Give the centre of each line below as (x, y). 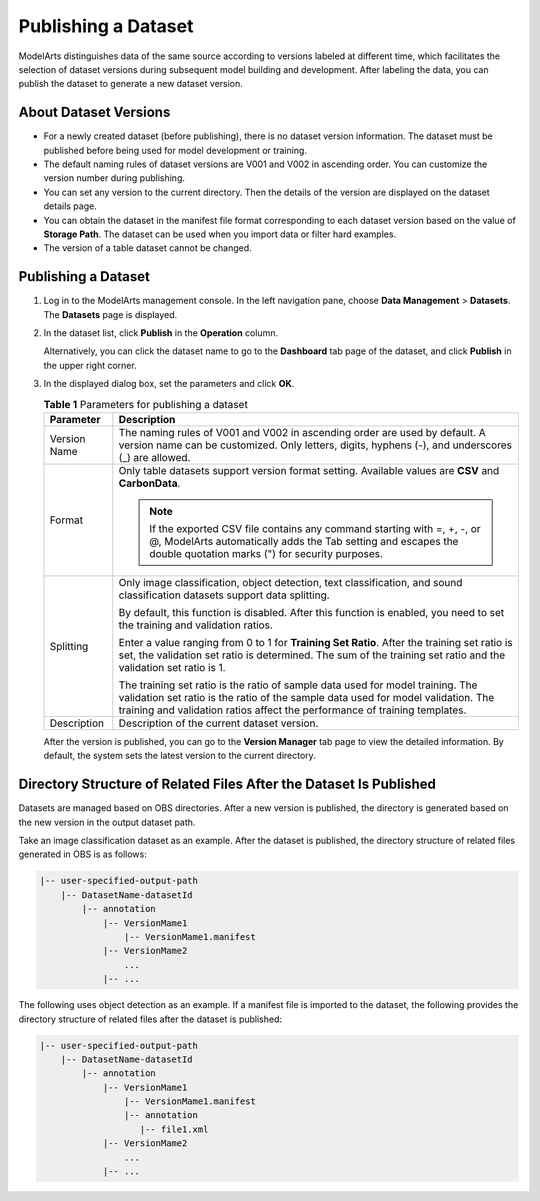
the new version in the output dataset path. (107, 822)
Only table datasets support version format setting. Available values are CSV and (309, 470)
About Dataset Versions (94, 112)
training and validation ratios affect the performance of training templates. (292, 710)
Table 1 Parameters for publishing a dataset (146, 404)
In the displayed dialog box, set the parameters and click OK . (169, 384)
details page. (70, 206)
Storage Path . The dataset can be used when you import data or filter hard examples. (220, 234)
